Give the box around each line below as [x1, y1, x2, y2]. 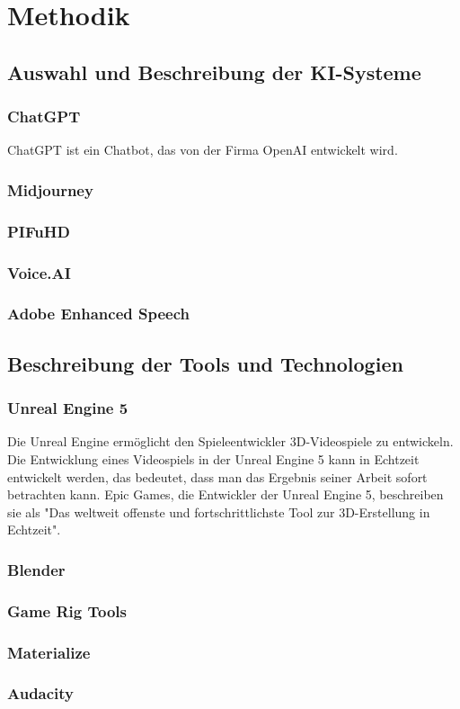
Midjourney [7, 178, 93, 201]
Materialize [7, 641, 91, 663]
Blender [7, 558, 66, 580]
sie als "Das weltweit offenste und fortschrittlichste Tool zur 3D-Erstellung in [7, 502, 430, 521]
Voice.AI [7, 261, 71, 283]
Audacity [7, 682, 75, 705]
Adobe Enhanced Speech [7, 302, 190, 325]
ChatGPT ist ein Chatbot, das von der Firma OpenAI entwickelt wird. [7, 140, 398, 159]
